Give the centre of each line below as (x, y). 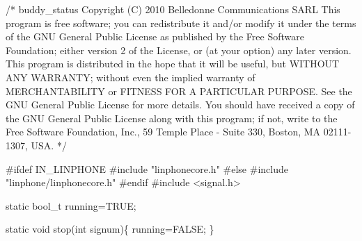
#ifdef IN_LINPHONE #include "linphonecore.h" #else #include (147, 168)
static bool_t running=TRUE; (71, 205)
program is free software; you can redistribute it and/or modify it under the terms (181, 23)
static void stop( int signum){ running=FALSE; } (110, 229)
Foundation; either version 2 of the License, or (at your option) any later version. (179, 50)
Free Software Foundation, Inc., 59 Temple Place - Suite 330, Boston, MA (163, 132)
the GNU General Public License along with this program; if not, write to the (172, 118)
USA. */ (49, 145)
